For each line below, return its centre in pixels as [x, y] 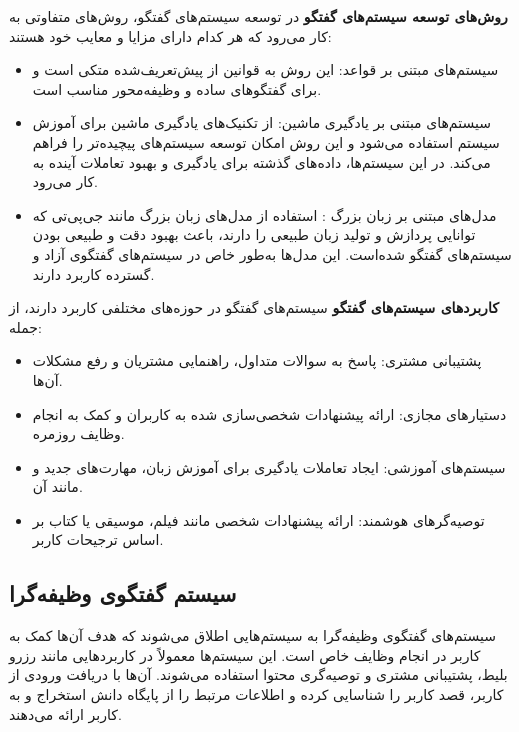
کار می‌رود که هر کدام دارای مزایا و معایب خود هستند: [170, 35]
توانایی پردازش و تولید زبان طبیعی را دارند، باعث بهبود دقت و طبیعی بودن [254, 234]
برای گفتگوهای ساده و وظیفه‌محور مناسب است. [177, 88]
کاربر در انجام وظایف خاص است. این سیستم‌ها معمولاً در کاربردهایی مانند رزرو [245, 654]
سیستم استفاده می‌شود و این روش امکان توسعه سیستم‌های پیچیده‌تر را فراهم [266, 141]
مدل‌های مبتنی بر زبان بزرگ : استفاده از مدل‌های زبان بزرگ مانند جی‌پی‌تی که [264, 214]
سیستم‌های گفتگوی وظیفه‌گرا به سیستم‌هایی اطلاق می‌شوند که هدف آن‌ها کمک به [252, 635]
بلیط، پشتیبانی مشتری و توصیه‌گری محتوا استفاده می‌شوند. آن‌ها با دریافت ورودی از [258, 674]
